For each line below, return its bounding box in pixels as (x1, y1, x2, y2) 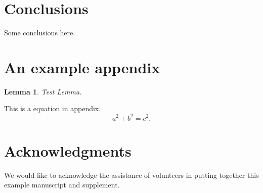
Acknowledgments (4, 140, 131, 161)
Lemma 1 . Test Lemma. (4, 86, 82, 96)
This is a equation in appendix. (4, 103, 101, 114)
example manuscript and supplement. (4, 179, 120, 190)
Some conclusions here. (4, 27, 75, 38)
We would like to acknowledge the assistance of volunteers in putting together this (4, 169, 259, 180)
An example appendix (4, 57, 160, 77)
